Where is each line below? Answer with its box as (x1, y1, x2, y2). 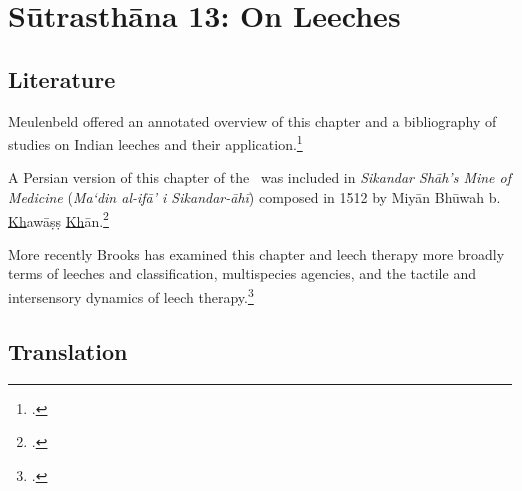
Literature (8, 63, 116, 94)
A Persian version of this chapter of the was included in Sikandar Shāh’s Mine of (8, 167, 512, 188)
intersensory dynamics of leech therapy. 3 (8, 284, 254, 307)
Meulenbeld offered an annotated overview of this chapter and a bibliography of (8, 110, 497, 131)
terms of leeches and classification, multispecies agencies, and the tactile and (8, 263, 476, 284)
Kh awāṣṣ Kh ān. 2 (8, 207, 109, 231)
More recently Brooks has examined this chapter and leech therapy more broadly (8, 243, 505, 264)
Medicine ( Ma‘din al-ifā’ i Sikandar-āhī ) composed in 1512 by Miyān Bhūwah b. (8, 187, 501, 208)
